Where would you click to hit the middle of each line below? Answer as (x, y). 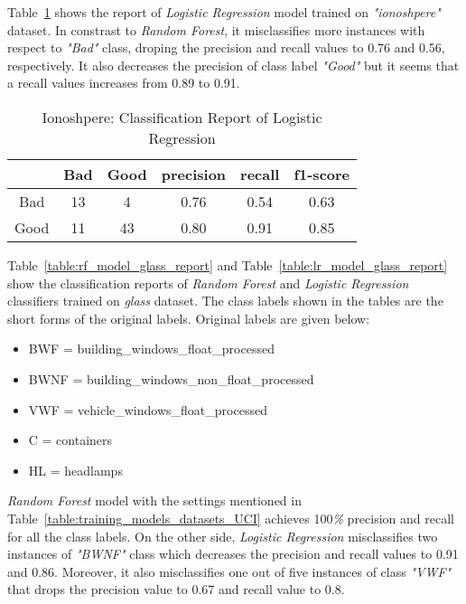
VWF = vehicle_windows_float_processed (148, 409)
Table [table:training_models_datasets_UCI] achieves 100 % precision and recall (231, 518)
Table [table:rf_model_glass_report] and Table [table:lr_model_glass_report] (228, 264)
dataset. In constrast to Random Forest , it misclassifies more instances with (216, 29)
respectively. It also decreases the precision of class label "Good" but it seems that (233, 65)
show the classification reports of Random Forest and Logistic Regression (208, 283)
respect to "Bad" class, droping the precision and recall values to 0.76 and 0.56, (226, 47)
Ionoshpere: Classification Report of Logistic (182, 117)
